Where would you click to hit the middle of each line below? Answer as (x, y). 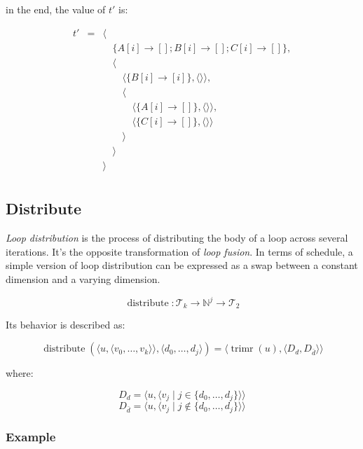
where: (20, 373)
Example (31, 437)
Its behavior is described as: (66, 325)
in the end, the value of (56, 9)
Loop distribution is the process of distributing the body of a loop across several (177, 238)
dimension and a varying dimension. (83, 278)
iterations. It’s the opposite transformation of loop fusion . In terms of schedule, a (179, 251)
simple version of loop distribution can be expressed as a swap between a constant (182, 265)
